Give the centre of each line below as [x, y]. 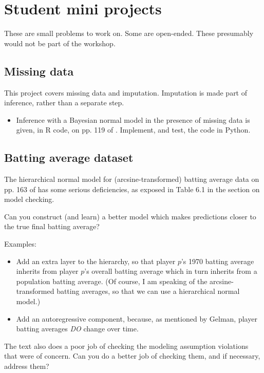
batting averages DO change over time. [77, 329]
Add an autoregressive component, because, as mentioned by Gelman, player [137, 318]
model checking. [29, 199]
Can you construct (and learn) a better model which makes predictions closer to [130, 216]
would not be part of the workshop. [60, 43]
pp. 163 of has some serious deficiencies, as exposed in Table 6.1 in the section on [132, 189]
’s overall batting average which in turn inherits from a [171, 271]
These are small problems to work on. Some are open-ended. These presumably [129, 33]
